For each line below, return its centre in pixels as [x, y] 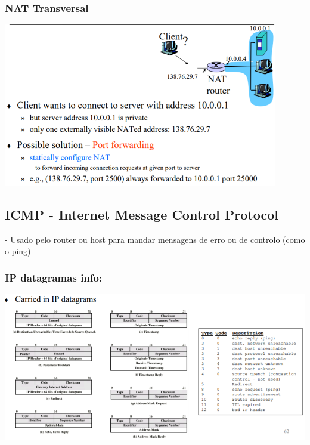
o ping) [18, 251]
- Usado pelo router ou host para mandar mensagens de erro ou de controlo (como [155, 239]
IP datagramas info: [54, 277]
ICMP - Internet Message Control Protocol [142, 214]
